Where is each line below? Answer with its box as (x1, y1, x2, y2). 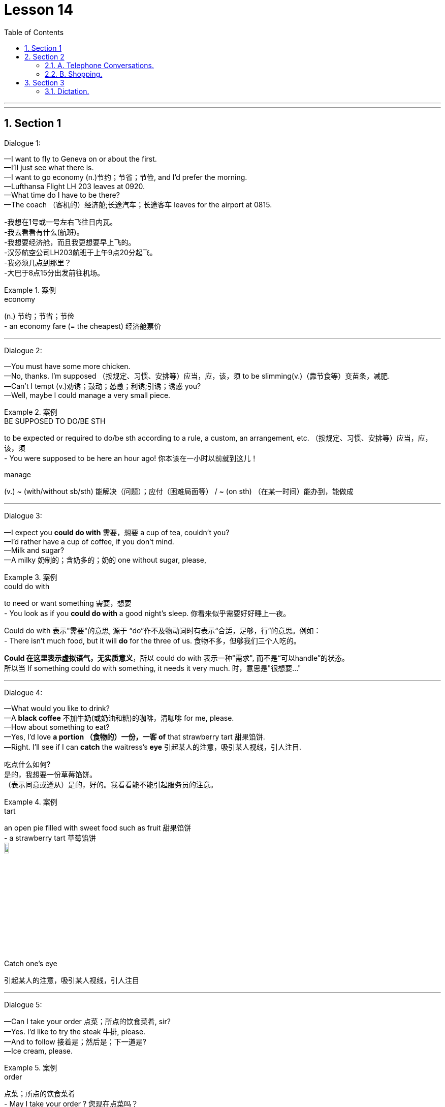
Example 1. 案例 (4, 285, 56, 294)
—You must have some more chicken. (4, 361, 131, 371)
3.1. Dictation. (45, 86, 89, 96)
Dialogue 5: (4, 1000, 42, 1009)
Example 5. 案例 (4, 1063, 57, 1072)
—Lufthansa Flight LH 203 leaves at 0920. (4, 181, 145, 191)
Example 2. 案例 (4, 407, 57, 416)
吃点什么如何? (4, 759, 51, 768)
